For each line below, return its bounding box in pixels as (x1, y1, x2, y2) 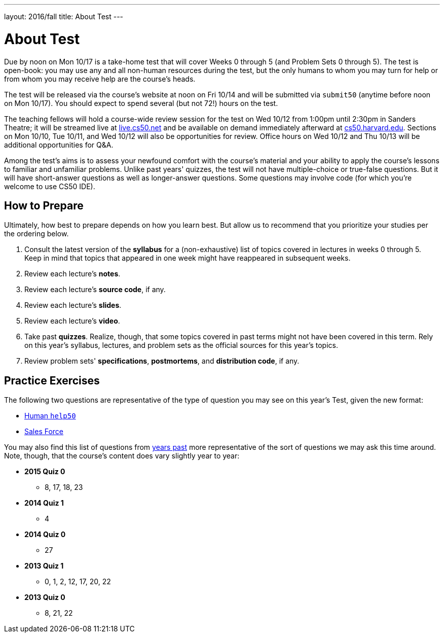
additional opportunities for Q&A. (4, 140, 114, 149)
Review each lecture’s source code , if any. (24, 285, 166, 294)
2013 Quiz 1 (24, 561, 64, 571)
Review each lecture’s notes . (24, 269, 121, 278)
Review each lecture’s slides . (24, 301, 122, 310)
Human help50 (24, 411, 76, 420)
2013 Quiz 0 (24, 593, 65, 602)
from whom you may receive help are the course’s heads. (4, 74, 196, 83)
